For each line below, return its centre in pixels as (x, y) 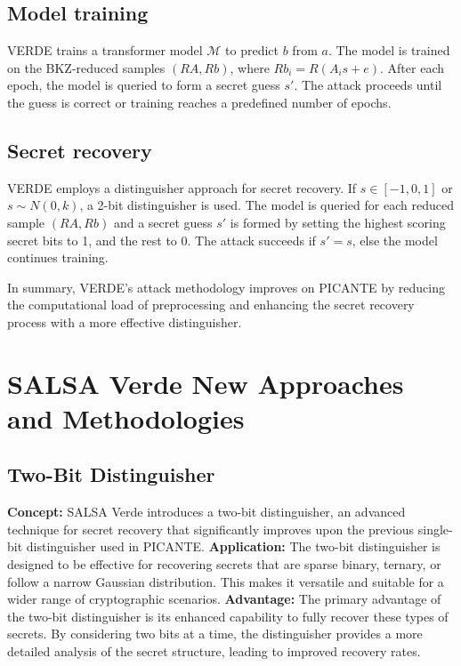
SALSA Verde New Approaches (206, 383)
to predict (252, 50)
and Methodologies (126, 417)
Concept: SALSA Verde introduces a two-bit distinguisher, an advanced (206, 512)
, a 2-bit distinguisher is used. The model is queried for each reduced (267, 205)
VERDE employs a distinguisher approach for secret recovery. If (182, 187)
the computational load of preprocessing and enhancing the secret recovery (211, 305)
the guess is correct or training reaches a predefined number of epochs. (199, 102)
